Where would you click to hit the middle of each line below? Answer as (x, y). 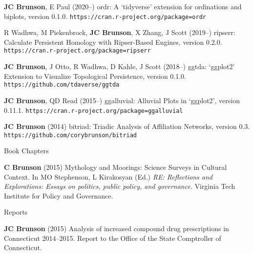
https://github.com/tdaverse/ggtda (62, 85)
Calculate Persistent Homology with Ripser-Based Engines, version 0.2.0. (113, 42)
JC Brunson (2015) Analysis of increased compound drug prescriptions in (116, 228)
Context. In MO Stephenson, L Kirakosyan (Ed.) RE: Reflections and (108, 176)
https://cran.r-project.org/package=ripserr (77, 51)
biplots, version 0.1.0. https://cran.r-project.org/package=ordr (105, 16)
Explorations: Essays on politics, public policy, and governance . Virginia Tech (120, 186)
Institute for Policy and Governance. (59, 195)
